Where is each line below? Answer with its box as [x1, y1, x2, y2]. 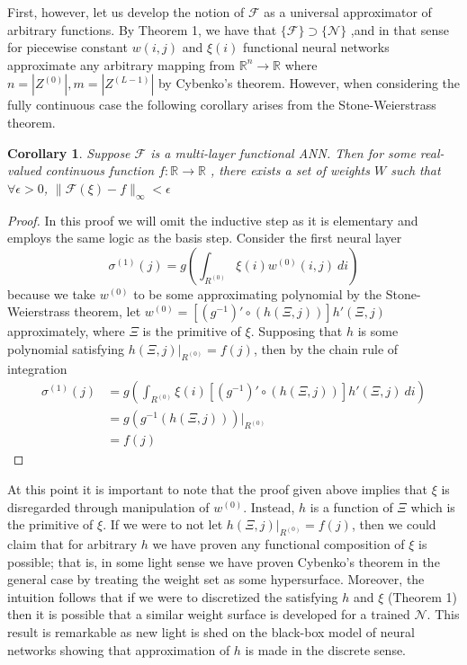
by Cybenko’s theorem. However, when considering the [157, 74, 461, 93]
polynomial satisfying [7, 339, 125, 358]
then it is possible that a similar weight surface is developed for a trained [7, 605, 410, 624]
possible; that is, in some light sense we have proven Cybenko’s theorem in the [7, 552, 440, 571]
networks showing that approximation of [7, 640, 230, 659]
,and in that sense [350, 20, 449, 39]
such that [391, 161, 441, 180]
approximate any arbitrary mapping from [7, 55, 236, 74]
